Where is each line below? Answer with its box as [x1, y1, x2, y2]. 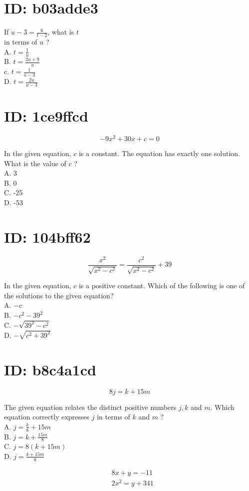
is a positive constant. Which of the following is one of [78, 280, 245, 291]
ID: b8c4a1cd [4, 359, 96, 379]
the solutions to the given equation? [4, 290, 114, 300]
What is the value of [4, 158, 66, 168]
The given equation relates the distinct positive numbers [4, 401, 177, 412]
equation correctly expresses [4, 411, 90, 422]
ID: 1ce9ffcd [4, 106, 88, 126]
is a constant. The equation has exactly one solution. [78, 148, 241, 159]
